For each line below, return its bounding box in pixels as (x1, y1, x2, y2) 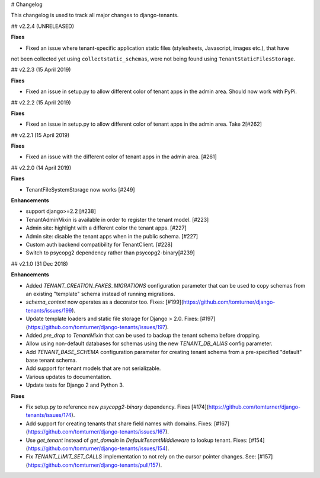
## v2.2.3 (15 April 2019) (11, 66, 71, 74)
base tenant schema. (25, 356, 77, 364)
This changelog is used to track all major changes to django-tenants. (11, 12, 179, 19)
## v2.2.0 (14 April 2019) (11, 164, 72, 171)
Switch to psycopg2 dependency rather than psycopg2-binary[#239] (25, 249, 195, 256)
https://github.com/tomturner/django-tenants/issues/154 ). (27, 445, 169, 452)
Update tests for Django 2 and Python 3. (25, 381, 124, 388)
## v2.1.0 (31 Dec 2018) (11, 260, 68, 267)
